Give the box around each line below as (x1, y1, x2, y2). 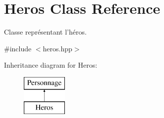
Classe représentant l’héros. (4, 27, 87, 37)
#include (4, 43, 32, 53)
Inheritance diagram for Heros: (4, 60, 98, 70)
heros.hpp (43, 43, 72, 53)
